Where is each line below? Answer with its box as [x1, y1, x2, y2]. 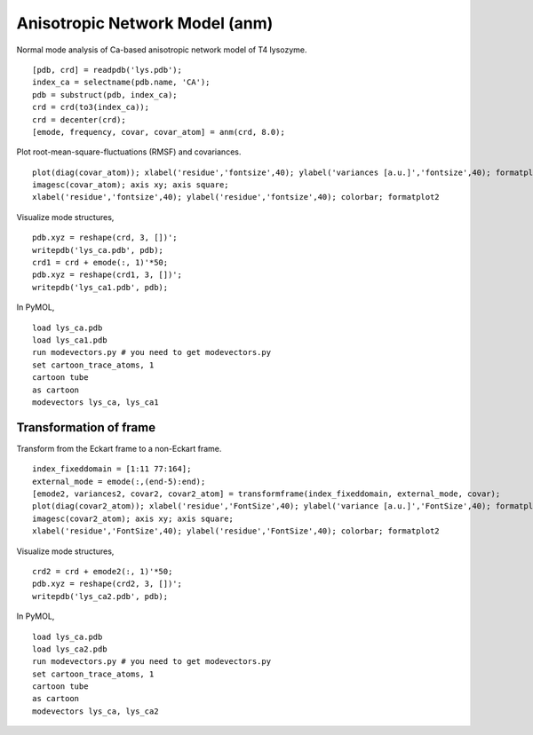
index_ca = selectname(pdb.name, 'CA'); [32, 77, 211, 88]
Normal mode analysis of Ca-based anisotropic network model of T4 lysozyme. [16, 44, 307, 55]
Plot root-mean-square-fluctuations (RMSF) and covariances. [16, 146, 242, 157]
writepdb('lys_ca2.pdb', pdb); [32, 591, 169, 601]
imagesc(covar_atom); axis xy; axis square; [32, 180, 230, 190]
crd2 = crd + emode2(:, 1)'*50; [32, 566, 173, 576]
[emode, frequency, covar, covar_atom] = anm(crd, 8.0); [32, 127, 286, 137]
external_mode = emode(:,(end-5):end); [32, 476, 206, 486]
